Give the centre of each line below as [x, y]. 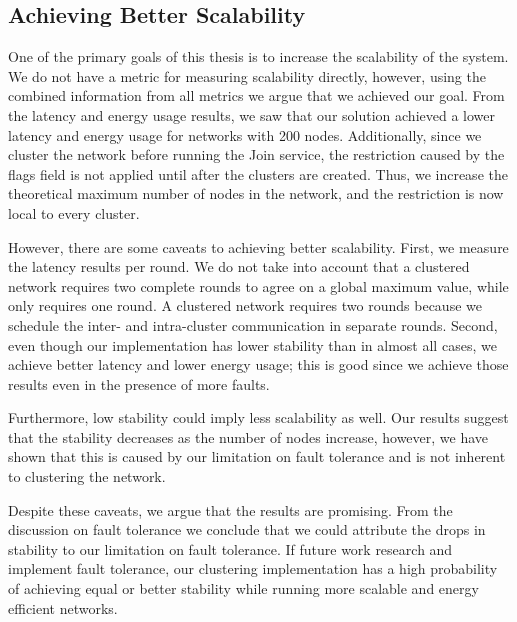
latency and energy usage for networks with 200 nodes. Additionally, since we [245, 134]
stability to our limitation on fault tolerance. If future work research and [230, 548]
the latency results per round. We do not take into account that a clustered [239, 266]
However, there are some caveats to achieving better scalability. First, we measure [258, 246]
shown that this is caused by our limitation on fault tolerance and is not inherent [257, 456]
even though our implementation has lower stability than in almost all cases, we [252, 344]
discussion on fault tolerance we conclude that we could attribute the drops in [247, 529]
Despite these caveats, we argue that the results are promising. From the [230, 509]
